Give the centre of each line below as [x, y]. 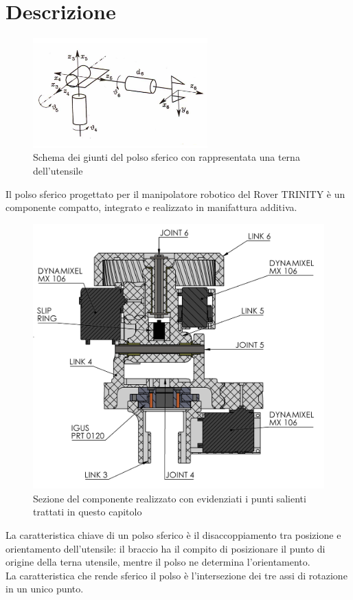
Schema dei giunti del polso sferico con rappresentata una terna [167, 157]
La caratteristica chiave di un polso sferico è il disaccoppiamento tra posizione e [173, 535]
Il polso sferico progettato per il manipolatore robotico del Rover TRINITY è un [175, 193]
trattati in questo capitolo [88, 512]
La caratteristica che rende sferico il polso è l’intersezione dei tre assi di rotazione [176, 575]
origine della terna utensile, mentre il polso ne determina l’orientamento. [158, 562]
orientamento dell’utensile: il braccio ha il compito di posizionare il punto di [166, 548]
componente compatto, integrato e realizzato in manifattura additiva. [151, 207]
